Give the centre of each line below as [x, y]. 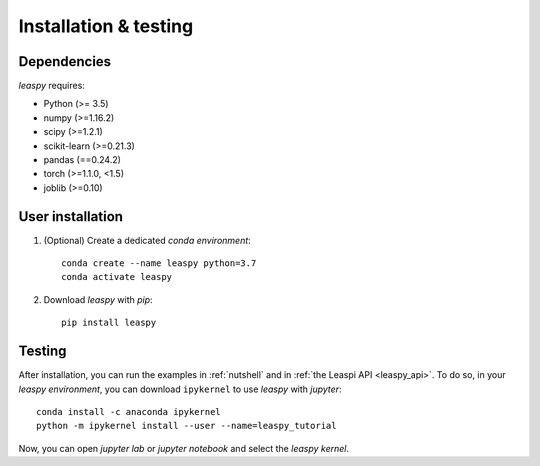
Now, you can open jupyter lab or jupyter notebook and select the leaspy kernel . [184, 448]
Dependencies [65, 61]
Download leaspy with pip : [98, 299]
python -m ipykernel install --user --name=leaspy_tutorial [186, 426]
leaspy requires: [51, 86]
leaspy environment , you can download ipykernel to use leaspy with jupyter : [180, 389]
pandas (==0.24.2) [82, 160]
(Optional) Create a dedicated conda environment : [147, 240]
